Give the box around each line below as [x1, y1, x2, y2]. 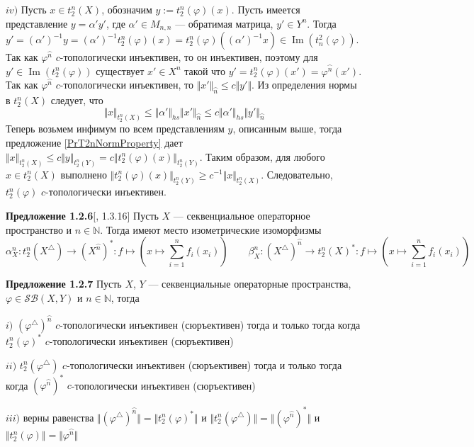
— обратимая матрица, [175, 16, 273, 30]
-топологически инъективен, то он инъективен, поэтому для [60, 50, 318, 64]
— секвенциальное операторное [173, 208, 310, 222]
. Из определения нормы [251, 77, 357, 92]
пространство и [6, 222, 72, 237]
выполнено [60, 166, 108, 181]
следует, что [50, 93, 103, 108]
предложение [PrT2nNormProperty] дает [6, 135, 183, 150]
